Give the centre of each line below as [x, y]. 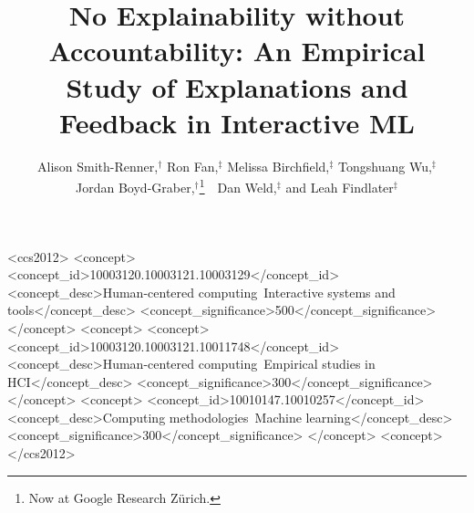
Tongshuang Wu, [385, 166]
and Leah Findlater [340, 187]
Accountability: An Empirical [237, 51]
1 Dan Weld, [238, 186]
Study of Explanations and [237, 86]
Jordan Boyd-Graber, [135, 187]
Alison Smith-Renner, [98, 166]
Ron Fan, [193, 166]
